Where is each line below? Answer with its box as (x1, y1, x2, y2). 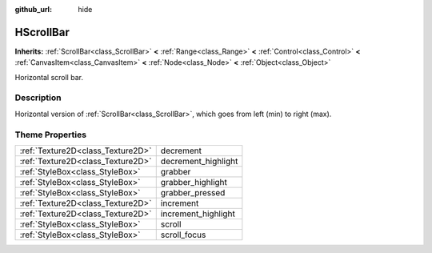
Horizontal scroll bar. (14, 72, 84, 82)
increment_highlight (160, 208, 235, 219)
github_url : (14, 5, 52, 14)
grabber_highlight (160, 176, 228, 187)
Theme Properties (14, 129, 87, 140)
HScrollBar (14, 25, 70, 39)
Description (14, 92, 62, 103)
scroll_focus (160, 229, 206, 240)
